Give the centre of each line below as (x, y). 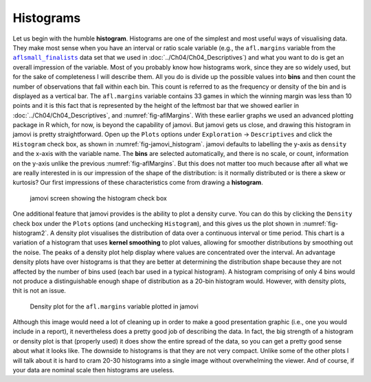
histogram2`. (31, 233)
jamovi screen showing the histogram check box (99, 198)
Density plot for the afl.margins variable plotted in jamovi (114, 306)
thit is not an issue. (40, 291)
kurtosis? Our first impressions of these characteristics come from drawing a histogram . (138, 183)
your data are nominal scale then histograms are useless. (93, 370)
